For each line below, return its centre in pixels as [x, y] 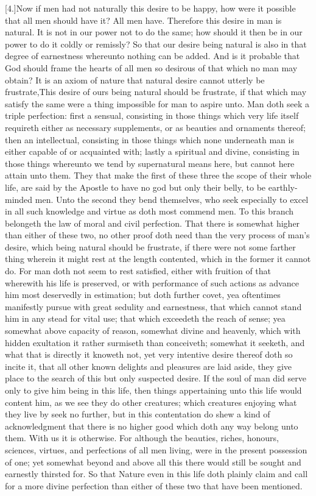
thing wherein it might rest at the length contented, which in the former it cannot [158, 259]
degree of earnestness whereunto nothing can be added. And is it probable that [153, 56]
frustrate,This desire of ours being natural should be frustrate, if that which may [156, 92]
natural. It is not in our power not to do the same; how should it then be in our [154, 32]
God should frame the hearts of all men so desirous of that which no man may [151, 67]
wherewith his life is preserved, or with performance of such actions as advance [152, 282]
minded [19, 199]
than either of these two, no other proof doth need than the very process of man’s [157, 235]
